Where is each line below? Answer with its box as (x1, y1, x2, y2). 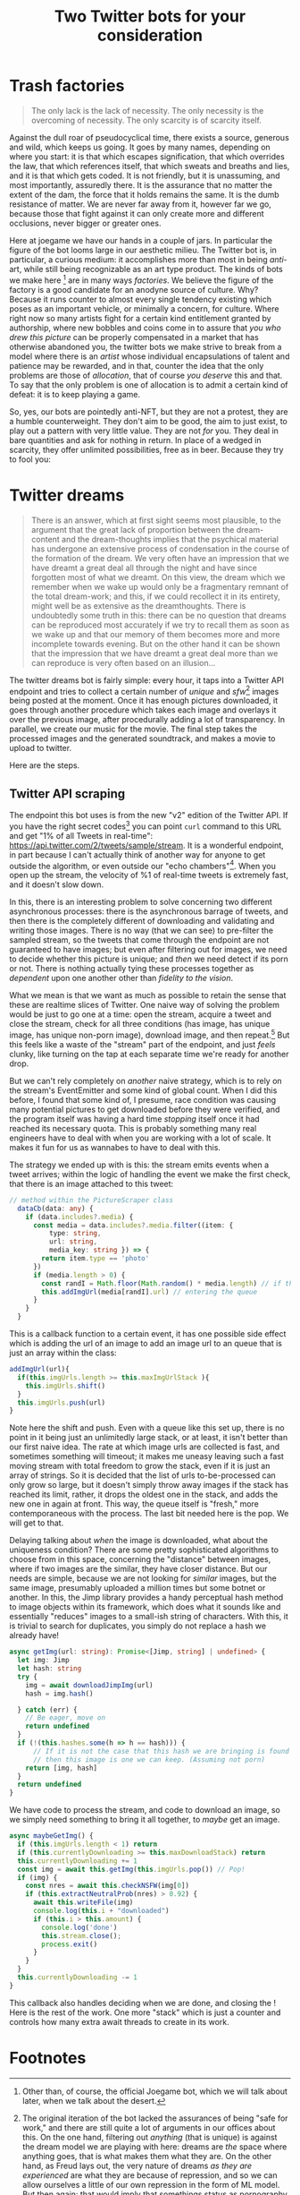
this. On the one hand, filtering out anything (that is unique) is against (21, 2131, 278, 2142)
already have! (9, 1630, 60, 1641)
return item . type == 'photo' (41, 1254, 150, 1263)
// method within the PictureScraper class (9, 1195, 174, 1205)
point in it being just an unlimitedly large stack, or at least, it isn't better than (9, 1432, 288, 1443)
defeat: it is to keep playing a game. (9, 389, 141, 399)
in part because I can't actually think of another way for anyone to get (9, 849, 266, 860)
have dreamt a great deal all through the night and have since (30, 562, 257, 573)
